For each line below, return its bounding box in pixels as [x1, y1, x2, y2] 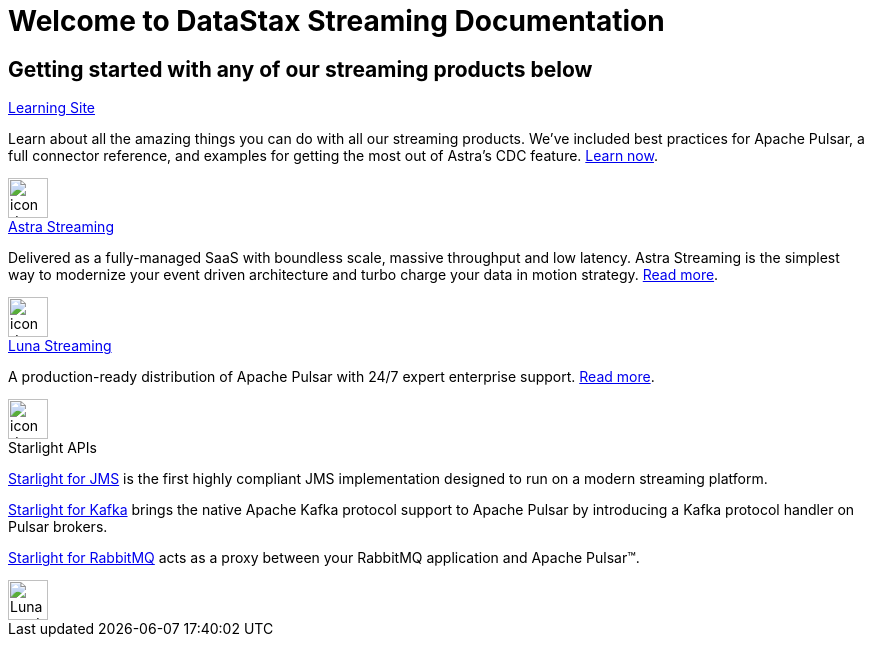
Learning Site [8, 99, 96, 117]
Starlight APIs [8, 439, 97, 457]
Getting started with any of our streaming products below [8, 56, 593, 82]
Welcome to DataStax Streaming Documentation [8, 4, 665, 38]
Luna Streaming [8, 337, 112, 355]
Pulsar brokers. [8, 518, 108, 536]
